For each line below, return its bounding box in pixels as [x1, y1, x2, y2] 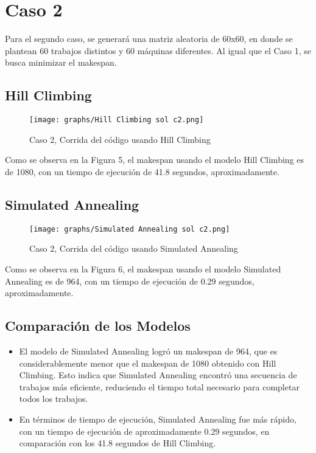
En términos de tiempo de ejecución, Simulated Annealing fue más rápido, [19, 412, 297, 425]
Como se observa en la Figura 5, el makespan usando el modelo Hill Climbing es [5, 153, 304, 166]
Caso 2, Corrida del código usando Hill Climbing [29, 133, 211, 145]
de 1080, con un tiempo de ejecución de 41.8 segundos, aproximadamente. [5, 165, 279, 178]
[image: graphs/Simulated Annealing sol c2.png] [29, 224, 230, 233]
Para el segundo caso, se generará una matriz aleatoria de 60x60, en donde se [5, 32, 293, 45]
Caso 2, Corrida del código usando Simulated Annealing [29, 242, 238, 255]
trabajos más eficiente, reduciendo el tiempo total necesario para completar [19, 380, 300, 393]
